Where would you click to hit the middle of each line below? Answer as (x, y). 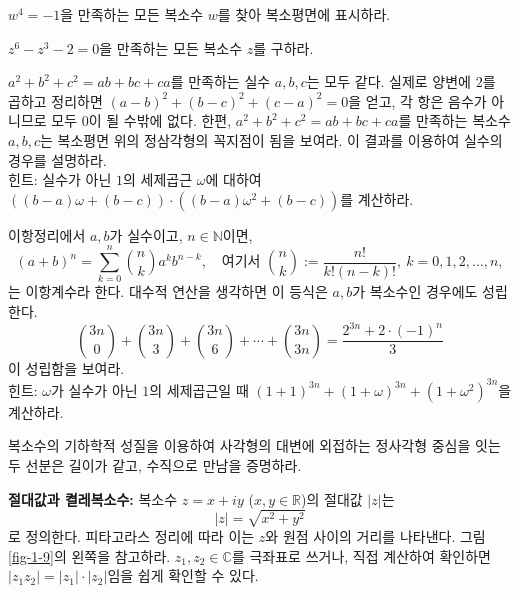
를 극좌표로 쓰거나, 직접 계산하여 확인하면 (361, 555)
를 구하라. (283, 47)
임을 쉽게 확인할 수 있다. (183, 575)
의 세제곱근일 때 (199, 389)
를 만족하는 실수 (220, 81)
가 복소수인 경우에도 (415, 291)
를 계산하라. (377, 198)
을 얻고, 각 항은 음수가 (417, 100)
